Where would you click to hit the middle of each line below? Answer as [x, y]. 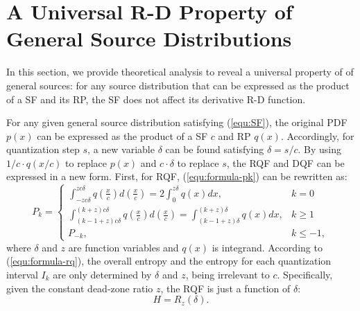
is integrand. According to [267, 247]
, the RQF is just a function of [225, 288]
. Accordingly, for [317, 135]
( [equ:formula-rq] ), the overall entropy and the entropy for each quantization [169, 261]
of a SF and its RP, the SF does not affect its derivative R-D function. [156, 99]
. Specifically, [305, 274]
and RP [234, 135]
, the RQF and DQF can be [285, 162]
